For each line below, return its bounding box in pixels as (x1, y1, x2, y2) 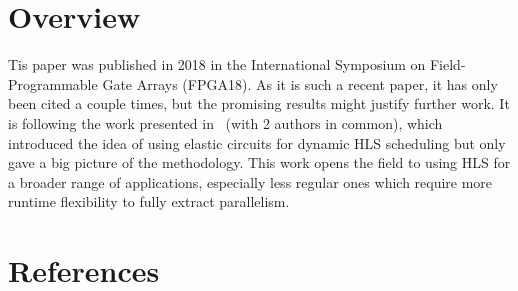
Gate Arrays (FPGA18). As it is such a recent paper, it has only (102, 73, 498, 94)
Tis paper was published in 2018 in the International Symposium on (8, 54, 426, 75)
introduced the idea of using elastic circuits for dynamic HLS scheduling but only (8, 132, 506, 153)
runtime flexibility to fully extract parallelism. (8, 191, 290, 212)
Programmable (8, 73, 98, 94)
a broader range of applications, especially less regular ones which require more (8, 171, 493, 192)
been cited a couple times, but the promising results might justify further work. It (8, 93, 510, 114)
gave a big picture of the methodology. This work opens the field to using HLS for (8, 152, 511, 173)
